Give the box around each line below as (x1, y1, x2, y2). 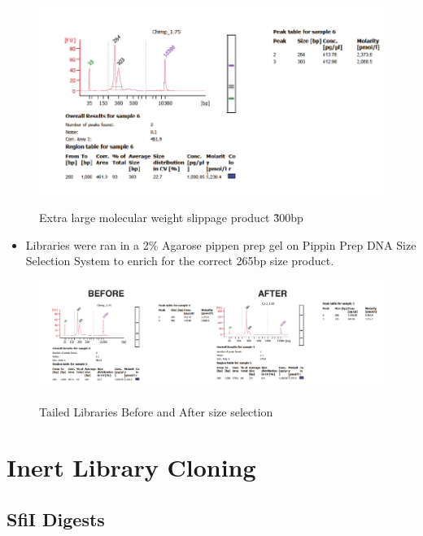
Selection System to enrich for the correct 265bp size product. (25, 252, 334, 269)
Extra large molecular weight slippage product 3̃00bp (39, 209, 303, 226)
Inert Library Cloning (7, 451, 256, 484)
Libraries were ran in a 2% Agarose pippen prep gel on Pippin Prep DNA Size (25, 236, 416, 253)
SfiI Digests (7, 506, 105, 531)
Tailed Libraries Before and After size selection (39, 403, 273, 420)
